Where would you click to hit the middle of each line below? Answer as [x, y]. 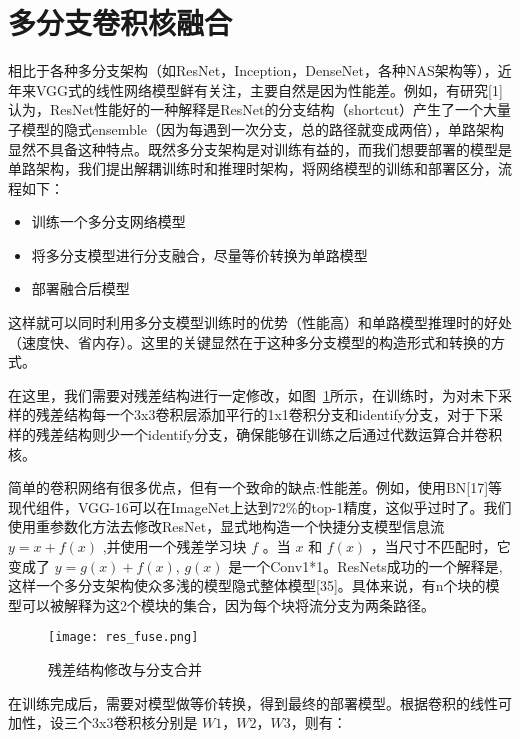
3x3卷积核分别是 [144, 722]
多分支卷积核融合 [120, 22]
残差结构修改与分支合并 [125, 669]
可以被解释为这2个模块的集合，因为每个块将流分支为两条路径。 [228, 604]
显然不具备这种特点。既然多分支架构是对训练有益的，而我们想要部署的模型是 [260, 148]
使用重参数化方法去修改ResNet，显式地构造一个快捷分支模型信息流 [226, 526]
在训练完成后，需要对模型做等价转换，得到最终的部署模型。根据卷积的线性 [253, 702]
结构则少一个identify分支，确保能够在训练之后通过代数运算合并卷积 [283, 434]
